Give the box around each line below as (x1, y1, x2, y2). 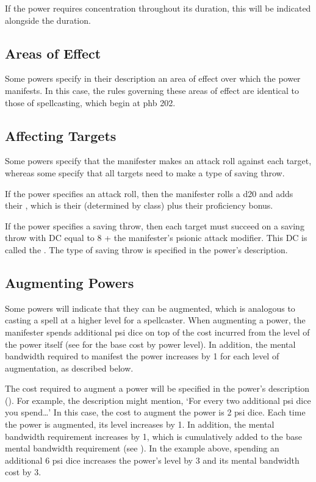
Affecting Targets (5, 126, 117, 145)
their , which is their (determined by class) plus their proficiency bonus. (5, 199, 273, 212)
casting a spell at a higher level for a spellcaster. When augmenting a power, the (5, 314, 306, 326)
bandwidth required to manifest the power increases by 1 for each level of (5, 350, 279, 362)
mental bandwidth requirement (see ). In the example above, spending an (5, 442, 279, 455)
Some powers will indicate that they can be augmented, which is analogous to (5, 301, 295, 314)
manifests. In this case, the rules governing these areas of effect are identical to (5, 84, 300, 96)
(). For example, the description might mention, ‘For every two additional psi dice (5, 394, 311, 406)
